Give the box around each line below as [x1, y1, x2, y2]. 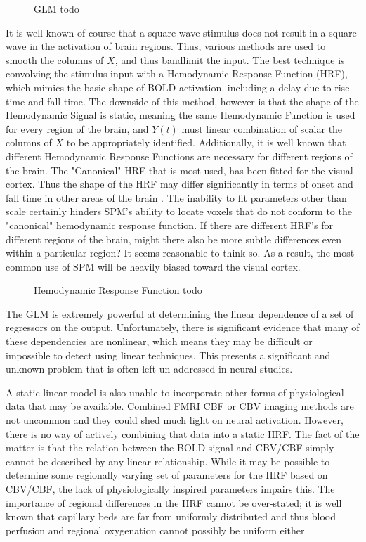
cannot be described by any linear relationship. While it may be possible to [6, 453, 330, 468]
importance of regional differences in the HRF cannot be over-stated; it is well [6, 495, 342, 510]
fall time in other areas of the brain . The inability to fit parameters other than [6, 190, 347, 205]
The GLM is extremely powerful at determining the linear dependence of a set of [6, 306, 354, 321]
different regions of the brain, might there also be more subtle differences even [6, 231, 342, 246]
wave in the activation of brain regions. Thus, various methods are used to [6, 39, 326, 53]
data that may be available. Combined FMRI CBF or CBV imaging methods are [6, 399, 354, 413]
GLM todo [34, 1, 79, 15]
